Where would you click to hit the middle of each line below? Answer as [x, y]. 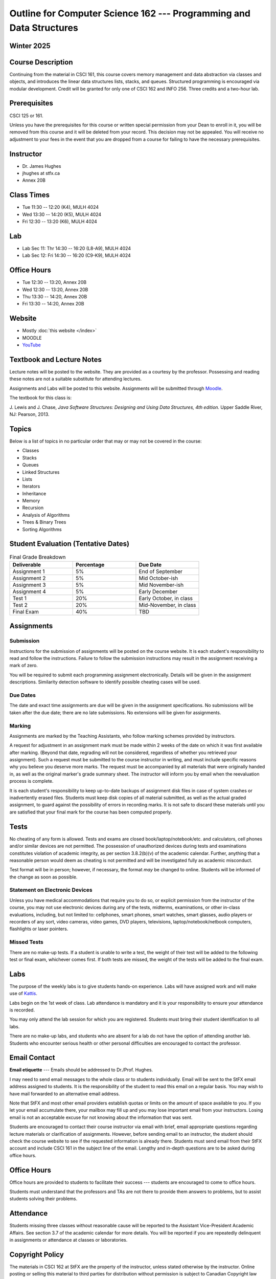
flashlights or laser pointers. [39, 929]
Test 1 [19, 598]
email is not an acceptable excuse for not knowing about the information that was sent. [101, 1117]
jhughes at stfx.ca [41, 173]
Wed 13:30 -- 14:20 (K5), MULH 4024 [62, 214]
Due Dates [22, 695]
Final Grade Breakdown [38, 557]
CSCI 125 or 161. [26, 116]
